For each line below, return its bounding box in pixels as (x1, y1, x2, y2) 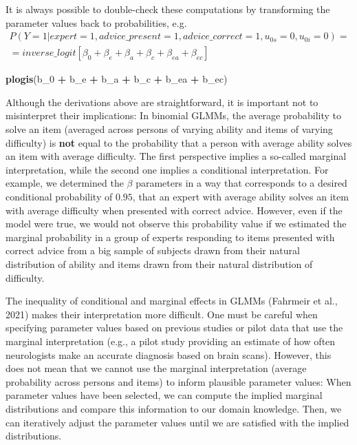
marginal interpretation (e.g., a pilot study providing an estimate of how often (6, 333, 336, 348)
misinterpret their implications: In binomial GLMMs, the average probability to (6, 108, 342, 123)
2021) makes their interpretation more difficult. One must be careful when (6, 307, 318, 321)
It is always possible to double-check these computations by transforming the (6, 2, 330, 16)
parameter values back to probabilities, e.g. (6, 15, 187, 30)
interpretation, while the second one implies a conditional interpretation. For (6, 162, 329, 176)
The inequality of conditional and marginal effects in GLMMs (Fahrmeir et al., (6, 293, 338, 308)
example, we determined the (6, 176, 124, 190)
